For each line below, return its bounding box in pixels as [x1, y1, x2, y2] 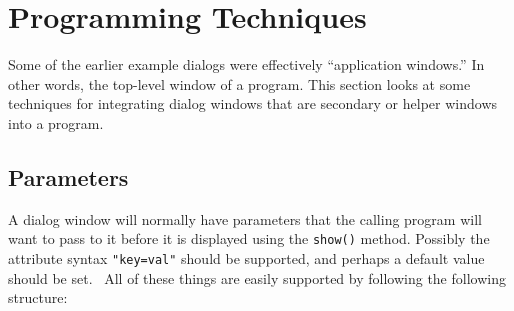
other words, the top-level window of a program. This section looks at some [8, 73, 471, 94]
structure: [8, 287, 68, 308]
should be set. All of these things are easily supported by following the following [8, 267, 506, 288]
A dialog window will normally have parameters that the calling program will [8, 208, 482, 229]
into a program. [8, 112, 104, 133]
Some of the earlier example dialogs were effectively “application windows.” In [8, 54, 485, 75]
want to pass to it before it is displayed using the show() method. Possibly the [8, 228, 490, 249]
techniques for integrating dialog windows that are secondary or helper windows [8, 93, 498, 114]
